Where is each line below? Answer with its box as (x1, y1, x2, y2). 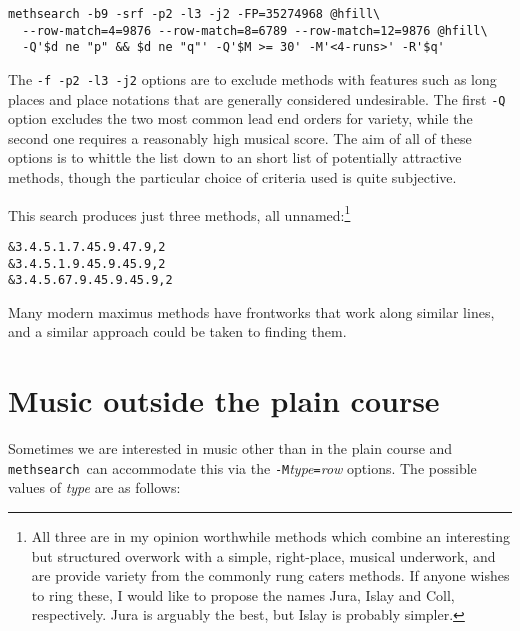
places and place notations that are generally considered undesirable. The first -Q (8, 88, 506, 109)
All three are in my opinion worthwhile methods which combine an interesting (31, 526, 511, 547)
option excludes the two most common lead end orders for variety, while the (8, 108, 473, 129)
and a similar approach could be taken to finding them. (8, 321, 347, 342)
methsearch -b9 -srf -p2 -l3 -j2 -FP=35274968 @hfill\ (8, 7, 381, 21)
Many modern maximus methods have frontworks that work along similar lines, (8, 301, 495, 322)
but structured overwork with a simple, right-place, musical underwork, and (31, 545, 496, 566)
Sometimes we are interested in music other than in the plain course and (8, 438, 453, 459)
